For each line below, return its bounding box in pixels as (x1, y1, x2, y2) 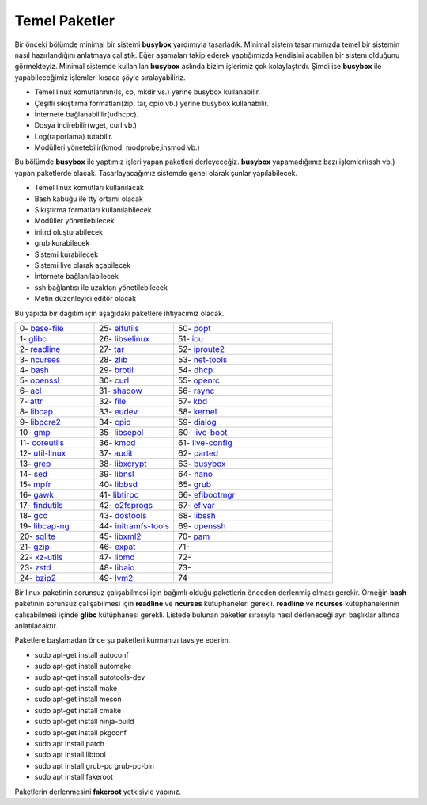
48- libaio (99, 562, 135, 573)
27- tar (99, 343, 125, 354)
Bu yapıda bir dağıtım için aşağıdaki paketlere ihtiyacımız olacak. (14, 308, 225, 318)
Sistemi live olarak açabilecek (34, 260, 131, 269)
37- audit (99, 448, 134, 459)
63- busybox (178, 458, 226, 469)
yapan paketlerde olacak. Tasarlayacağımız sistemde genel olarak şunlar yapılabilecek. (14, 168, 298, 177)
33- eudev (99, 406, 138, 417)
